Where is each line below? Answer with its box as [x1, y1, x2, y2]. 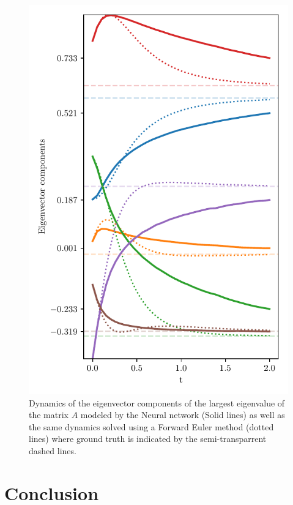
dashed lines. [29, 444, 76, 457]
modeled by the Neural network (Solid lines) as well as [80, 408, 285, 421]
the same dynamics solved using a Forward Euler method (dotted [29, 420, 274, 433]
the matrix [29, 408, 69, 421]
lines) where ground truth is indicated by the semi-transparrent [29, 432, 267, 445]
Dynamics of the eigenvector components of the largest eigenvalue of [29, 396, 285, 409]
